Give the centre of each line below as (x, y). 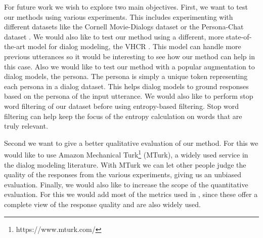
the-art (15, 46)
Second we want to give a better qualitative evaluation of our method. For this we (131, 143)
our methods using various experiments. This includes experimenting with (119, 16)
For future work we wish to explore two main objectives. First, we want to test (126, 7)
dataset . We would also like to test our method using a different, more (114, 36)
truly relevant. (26, 126)
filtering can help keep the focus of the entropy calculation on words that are (123, 116)
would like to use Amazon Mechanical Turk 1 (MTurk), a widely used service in (126, 154)
